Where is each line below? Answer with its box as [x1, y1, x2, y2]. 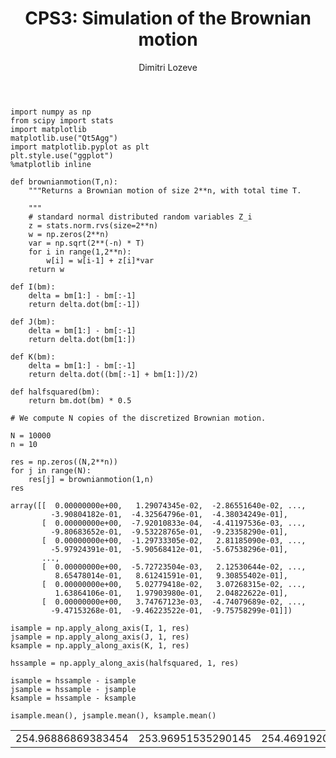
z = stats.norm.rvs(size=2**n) [28, 220, 159, 231]
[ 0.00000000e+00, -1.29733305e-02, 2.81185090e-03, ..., [41, 535, 307, 546]
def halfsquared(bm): [10, 387, 101, 397]
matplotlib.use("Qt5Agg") [10, 133, 118, 143]
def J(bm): [10, 317, 56, 327]
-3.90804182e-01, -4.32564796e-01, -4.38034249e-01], [50, 509, 288, 519]
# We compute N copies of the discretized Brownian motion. [10, 413, 267, 423]
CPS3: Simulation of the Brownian [24, 7, 312, 30]
